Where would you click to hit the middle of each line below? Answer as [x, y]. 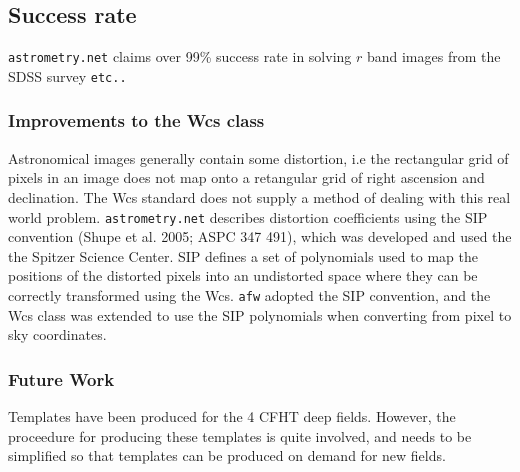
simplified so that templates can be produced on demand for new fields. [227, 455]
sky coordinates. [57, 334]
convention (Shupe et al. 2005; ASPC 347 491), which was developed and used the [260, 236]
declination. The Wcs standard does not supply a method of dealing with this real [259, 196]
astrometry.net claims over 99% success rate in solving [180, 56]
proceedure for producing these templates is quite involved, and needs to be [240, 435]
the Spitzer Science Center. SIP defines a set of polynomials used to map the [243, 255]
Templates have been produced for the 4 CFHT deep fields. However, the [232, 416]
